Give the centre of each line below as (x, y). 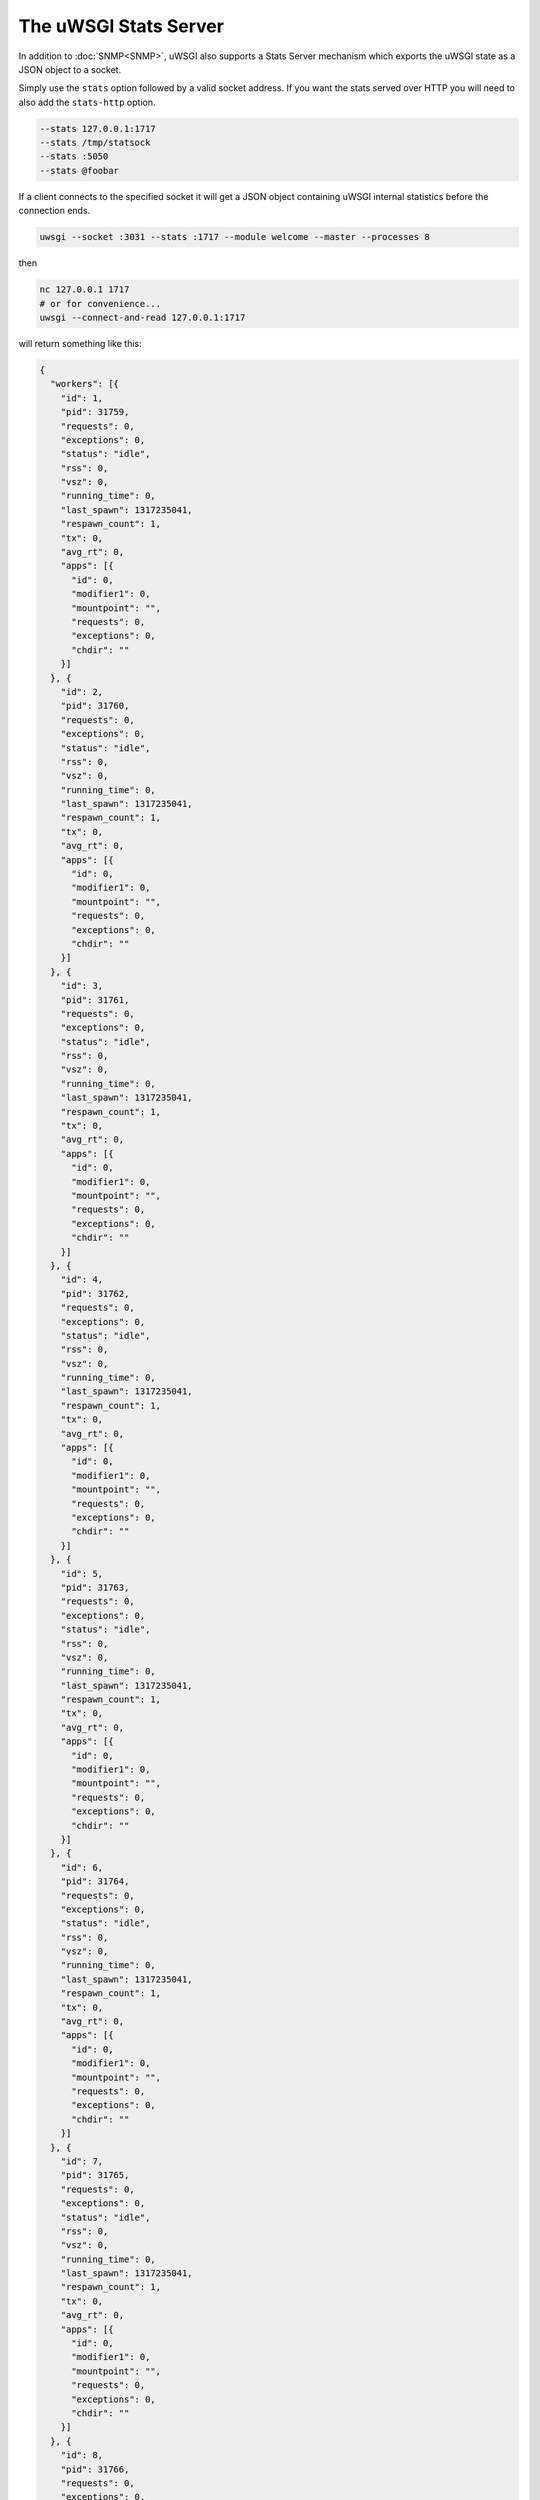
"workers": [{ (85, 384)
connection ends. (54, 211)
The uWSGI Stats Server (121, 26)
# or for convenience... (100, 303)
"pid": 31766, (95, 2469)
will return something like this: (80, 343)
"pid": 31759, (95, 412)
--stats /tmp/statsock (95, 143)
